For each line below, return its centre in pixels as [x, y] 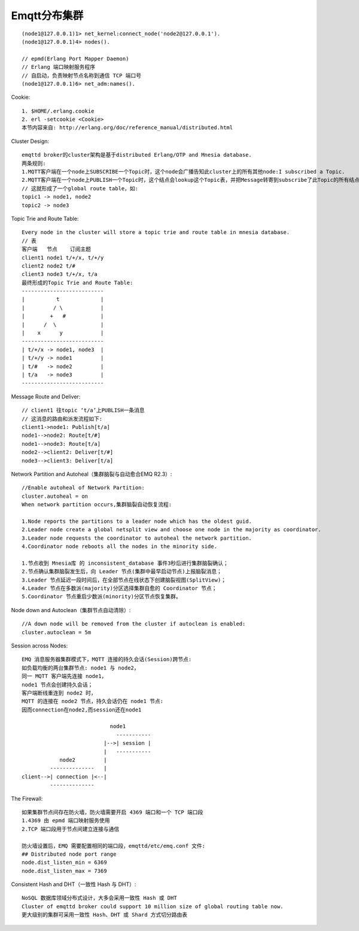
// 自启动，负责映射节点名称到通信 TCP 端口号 [82, 75]
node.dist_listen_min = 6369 [64, 862]
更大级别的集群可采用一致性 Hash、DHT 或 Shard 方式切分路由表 [105, 915]
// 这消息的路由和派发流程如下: [62, 419]
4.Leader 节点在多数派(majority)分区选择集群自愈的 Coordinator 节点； [119, 588]
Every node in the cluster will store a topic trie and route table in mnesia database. [156, 232]
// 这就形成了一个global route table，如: [80, 188]
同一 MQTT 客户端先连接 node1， [64, 676]
